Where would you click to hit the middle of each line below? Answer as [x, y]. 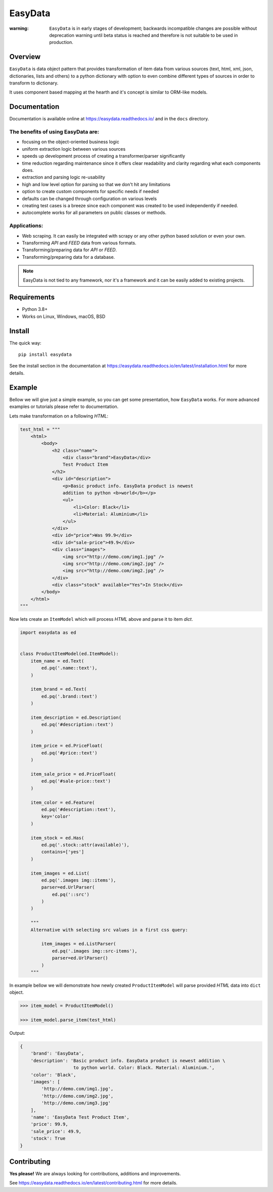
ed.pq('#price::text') [70, 753]
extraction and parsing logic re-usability [64, 177]
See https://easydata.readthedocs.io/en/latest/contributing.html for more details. [94, 1183]
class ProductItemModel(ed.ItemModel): [69, 654]
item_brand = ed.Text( [59, 689]
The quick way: [25, 343]
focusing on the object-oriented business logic [71, 142]
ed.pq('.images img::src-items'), [95, 951]
